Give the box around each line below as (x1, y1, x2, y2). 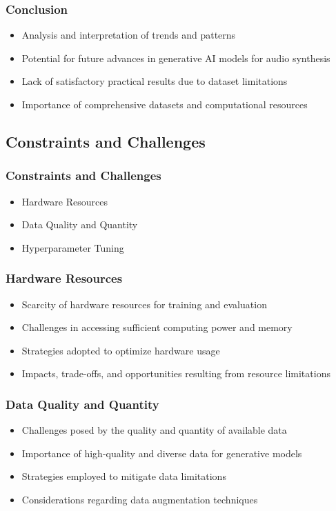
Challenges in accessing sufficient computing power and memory (21, 320, 293, 334)
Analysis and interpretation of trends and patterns (21, 28, 236, 42)
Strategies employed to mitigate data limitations (21, 469, 226, 483)
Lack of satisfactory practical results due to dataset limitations (21, 74, 288, 88)
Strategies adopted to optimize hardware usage (21, 343, 220, 357)
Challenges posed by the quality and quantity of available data (21, 423, 287, 437)
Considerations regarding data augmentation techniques (21, 492, 258, 506)
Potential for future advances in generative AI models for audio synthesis (21, 50, 330, 65)
